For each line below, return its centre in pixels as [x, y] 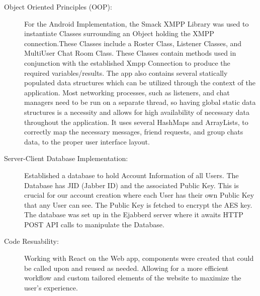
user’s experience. [51, 287]
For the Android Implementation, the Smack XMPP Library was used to [137, 23]
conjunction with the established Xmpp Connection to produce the [127, 62]
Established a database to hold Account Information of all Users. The [132, 175]
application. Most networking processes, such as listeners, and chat [127, 92]
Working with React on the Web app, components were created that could [139, 258]
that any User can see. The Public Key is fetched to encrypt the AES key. [138, 204]
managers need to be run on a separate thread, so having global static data [140, 102]
